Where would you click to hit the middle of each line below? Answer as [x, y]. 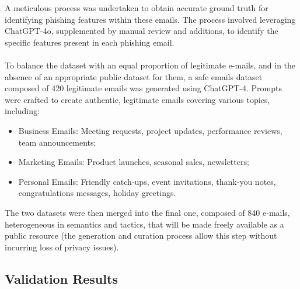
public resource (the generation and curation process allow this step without [141, 235]
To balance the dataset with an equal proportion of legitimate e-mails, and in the [150, 65]
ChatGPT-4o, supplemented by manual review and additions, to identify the [142, 31]
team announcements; [57, 142]
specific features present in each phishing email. [90, 42]
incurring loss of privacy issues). [62, 247]
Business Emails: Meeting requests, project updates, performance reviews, [150, 130]
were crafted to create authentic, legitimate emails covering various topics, [137, 99]
